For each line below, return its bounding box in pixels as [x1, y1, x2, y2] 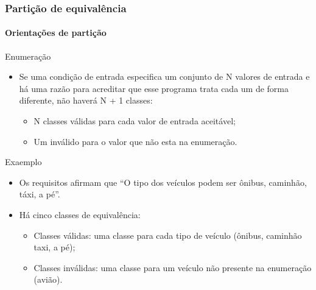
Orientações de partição [5, 26, 107, 39]
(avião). [33, 273, 63, 286]
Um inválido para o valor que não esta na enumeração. [33, 135, 237, 147]
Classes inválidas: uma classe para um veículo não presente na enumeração [33, 261, 312, 274]
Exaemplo [5, 155, 42, 168]
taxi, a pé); [33, 241, 75, 253]
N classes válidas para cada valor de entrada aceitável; [33, 115, 236, 127]
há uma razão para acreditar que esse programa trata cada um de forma [19, 82, 289, 94]
